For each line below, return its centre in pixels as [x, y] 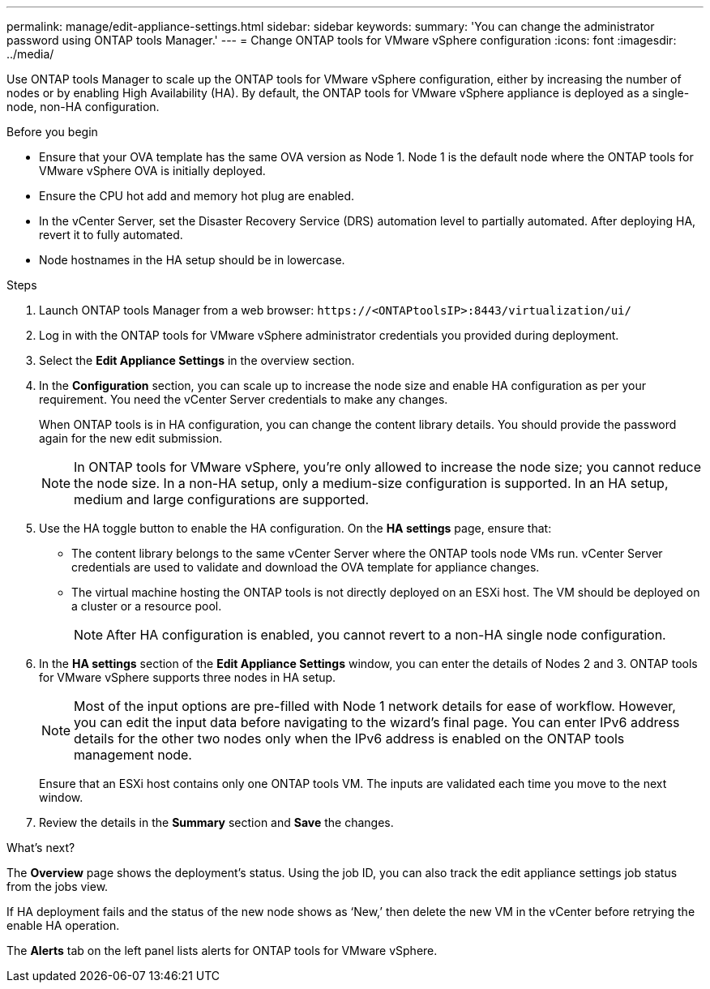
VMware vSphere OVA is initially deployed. [152, 171]
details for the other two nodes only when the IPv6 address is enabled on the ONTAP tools [349, 739]
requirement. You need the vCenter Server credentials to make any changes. [244, 399]
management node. [133, 755]
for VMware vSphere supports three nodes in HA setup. [188, 677]
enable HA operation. [63, 925]
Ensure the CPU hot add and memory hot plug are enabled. [197, 196]
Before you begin [52, 132]
